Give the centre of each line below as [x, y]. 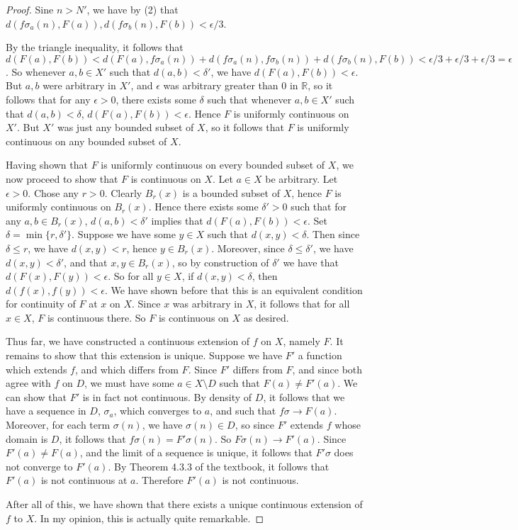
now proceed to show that [62, 178]
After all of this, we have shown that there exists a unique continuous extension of [184, 504]
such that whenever [249, 99]
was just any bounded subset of [125, 127]
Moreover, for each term [58, 425]
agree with [28, 383]
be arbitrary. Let [302, 178]
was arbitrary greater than [221, 85]
